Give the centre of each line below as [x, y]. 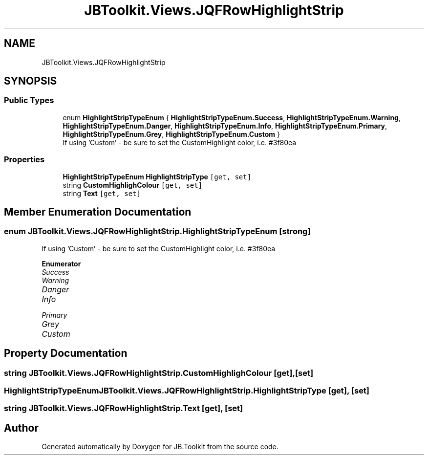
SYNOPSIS [31, 81]
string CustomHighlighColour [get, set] [133, 185]
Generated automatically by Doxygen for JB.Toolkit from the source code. [160, 447]
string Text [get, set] [102, 193]
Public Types [29, 100]
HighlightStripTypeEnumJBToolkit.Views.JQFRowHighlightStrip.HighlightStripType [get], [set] [187, 391]
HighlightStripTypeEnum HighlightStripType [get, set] [157, 176]
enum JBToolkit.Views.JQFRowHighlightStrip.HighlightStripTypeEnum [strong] [157, 231]
